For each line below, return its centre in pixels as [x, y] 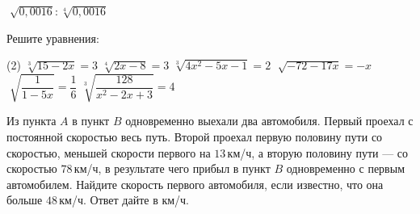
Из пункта [31, 121]
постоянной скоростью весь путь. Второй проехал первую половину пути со [195, 136]
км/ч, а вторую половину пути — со [318, 152]
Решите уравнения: [53, 38]
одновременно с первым [345, 168]
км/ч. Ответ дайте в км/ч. [124, 200]
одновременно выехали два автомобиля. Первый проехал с [269, 121]
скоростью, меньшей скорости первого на [109, 152]
